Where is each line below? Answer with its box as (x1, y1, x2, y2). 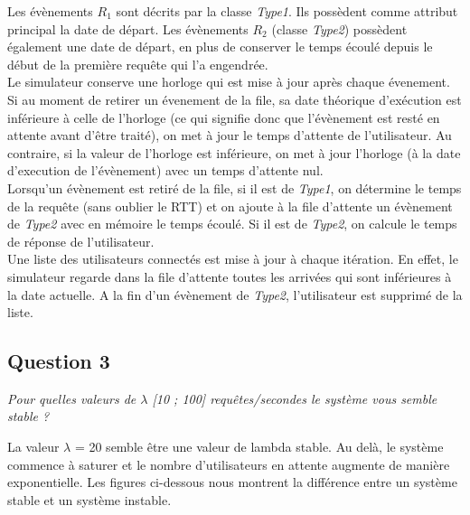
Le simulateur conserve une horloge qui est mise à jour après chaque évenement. (7, 72, 450, 91)
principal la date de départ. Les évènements (7, 19, 249, 38)
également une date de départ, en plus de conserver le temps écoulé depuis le (7, 37, 433, 56)
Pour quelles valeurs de (7, 389, 136, 407)
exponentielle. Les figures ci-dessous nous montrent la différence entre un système (7, 473, 457, 492)
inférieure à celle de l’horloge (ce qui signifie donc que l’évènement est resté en (7, 108, 440, 126)
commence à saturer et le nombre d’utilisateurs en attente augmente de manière (7, 454, 450, 473)
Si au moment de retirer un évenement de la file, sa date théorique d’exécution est (7, 89, 462, 108)
